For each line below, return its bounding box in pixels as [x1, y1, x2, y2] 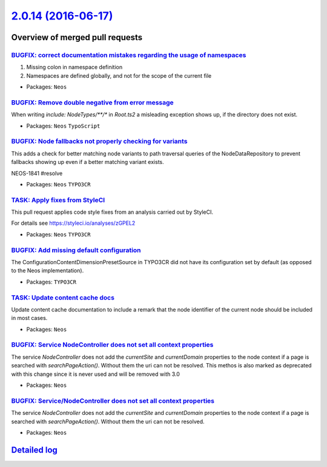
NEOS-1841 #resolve [11, 169, 63, 177]
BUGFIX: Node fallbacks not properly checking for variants [11, 137, 188, 146]
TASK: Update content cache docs [11, 293, 115, 302]
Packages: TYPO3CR [26, 278, 77, 285]
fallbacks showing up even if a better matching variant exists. [11, 159, 164, 166]
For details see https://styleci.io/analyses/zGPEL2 [11, 219, 136, 227]
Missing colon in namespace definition [26, 64, 123, 71]
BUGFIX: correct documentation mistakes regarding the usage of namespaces [11, 50, 246, 59]
